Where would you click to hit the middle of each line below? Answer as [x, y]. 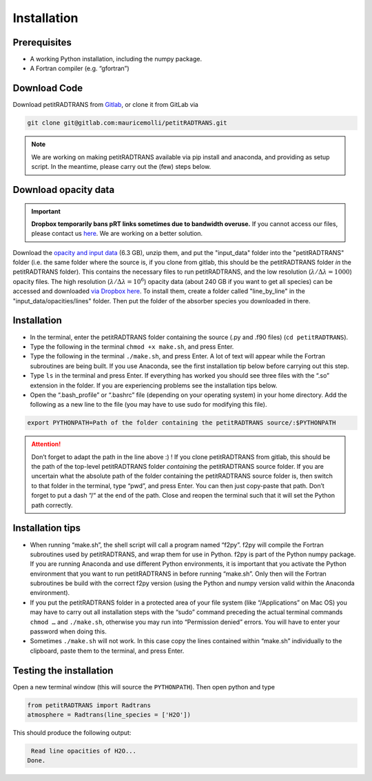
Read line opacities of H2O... [84, 751]
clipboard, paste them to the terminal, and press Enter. [107, 651]
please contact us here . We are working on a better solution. [117, 234]
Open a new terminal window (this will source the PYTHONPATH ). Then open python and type [144, 687]
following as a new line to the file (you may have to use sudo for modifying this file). [148, 405]
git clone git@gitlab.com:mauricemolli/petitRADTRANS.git [127, 123]
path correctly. [52, 505]
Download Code [48, 89]
